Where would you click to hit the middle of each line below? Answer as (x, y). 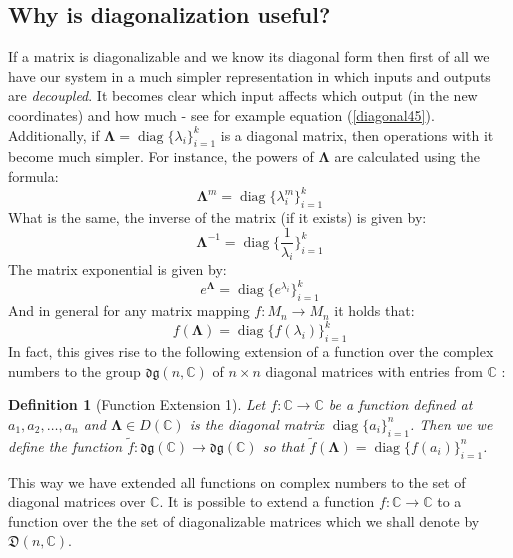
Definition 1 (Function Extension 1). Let (137, 404)
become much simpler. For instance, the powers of (161, 156)
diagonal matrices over (77, 501)
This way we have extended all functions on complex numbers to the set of (237, 481)
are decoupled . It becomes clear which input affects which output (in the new (243, 95)
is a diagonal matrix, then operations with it (357, 134)
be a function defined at (400, 404)
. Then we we (451, 423)
